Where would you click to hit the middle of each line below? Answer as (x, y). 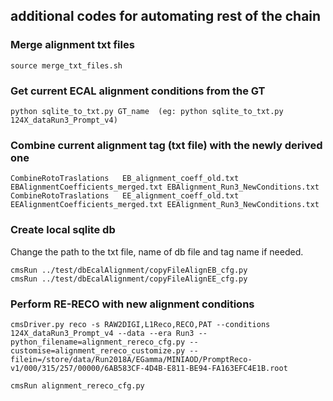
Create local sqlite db (63, 230)
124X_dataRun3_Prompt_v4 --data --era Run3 (102, 333)
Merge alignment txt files (72, 45)
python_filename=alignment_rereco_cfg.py (98, 342)
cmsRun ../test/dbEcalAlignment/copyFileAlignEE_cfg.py (129, 279)
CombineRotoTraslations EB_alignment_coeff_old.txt (125, 179)
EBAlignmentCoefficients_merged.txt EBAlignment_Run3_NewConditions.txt (165, 187)
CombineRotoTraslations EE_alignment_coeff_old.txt (125, 196)
